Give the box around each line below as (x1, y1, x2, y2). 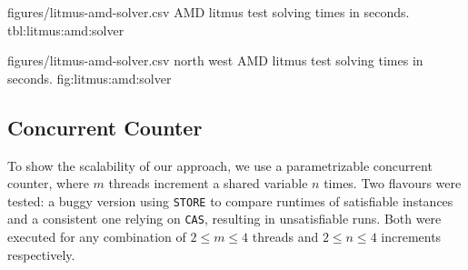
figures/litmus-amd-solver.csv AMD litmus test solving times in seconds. (7, 3, 410, 21)
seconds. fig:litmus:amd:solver (7, 68, 172, 87)
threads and (252, 227, 319, 246)
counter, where (7, 174, 89, 193)
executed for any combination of (7, 227, 186, 246)
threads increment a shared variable (108, 174, 308, 193)
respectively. (7, 245, 75, 264)
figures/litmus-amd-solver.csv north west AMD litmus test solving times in (7, 51, 423, 70)
